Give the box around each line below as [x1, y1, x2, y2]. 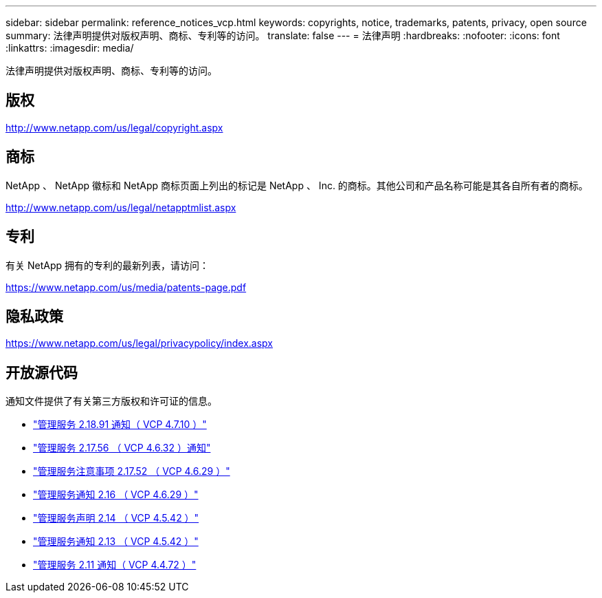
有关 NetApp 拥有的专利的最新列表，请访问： [5, 259, 209, 271]
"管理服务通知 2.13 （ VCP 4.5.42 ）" [33, 535, 199, 548]
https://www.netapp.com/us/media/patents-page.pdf [5, 281, 247, 293]
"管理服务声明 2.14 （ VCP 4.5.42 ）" [33, 512, 199, 524]
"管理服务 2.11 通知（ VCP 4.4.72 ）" [33, 559, 197, 571]
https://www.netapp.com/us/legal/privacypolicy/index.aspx [5, 337, 273, 350]
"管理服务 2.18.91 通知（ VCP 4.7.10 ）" [33, 418, 207, 431]
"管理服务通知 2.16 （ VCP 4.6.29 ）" [33, 489, 199, 501]
